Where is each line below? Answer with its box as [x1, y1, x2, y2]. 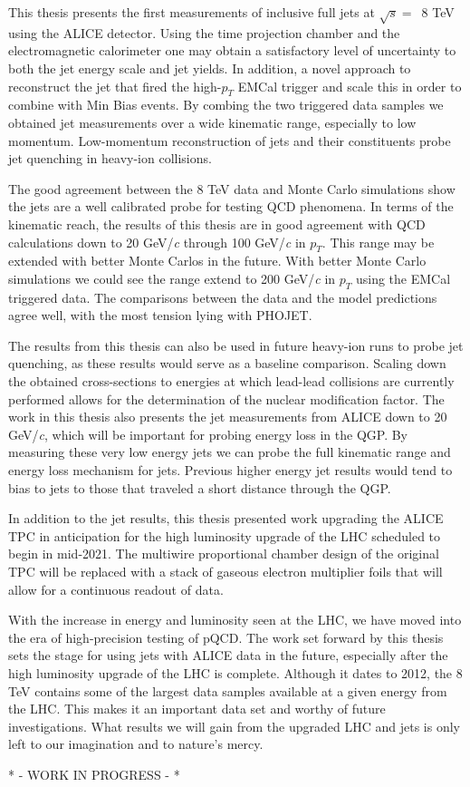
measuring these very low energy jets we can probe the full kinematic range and [8, 442, 451, 462]
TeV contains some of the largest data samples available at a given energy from [8, 681, 447, 700]
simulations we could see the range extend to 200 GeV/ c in [8, 268, 336, 287]
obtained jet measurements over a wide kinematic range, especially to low [8, 112, 417, 131]
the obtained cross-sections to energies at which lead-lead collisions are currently [8, 372, 455, 391]
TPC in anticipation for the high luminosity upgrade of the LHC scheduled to [8, 526, 441, 545]
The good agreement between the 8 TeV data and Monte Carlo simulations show [8, 179, 456, 198]
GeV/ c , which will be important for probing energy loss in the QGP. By [8, 424, 408, 443]
